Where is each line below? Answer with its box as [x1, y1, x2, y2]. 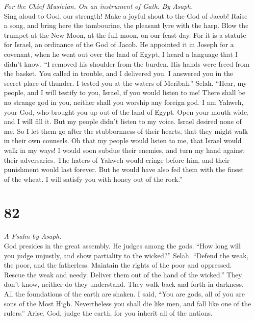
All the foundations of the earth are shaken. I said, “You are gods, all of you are [4, 288, 245, 298]
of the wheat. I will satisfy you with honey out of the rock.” [4, 173, 182, 184]
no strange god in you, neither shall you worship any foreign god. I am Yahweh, [4, 97, 244, 107]
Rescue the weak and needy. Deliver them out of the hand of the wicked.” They [4, 269, 242, 279]
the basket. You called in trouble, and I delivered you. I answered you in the [4, 68, 233, 78]
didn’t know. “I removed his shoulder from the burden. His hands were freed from [4, 58, 250, 69]
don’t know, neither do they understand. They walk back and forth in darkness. [4, 279, 244, 289]
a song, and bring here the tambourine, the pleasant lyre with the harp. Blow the [4, 20, 249, 30]
